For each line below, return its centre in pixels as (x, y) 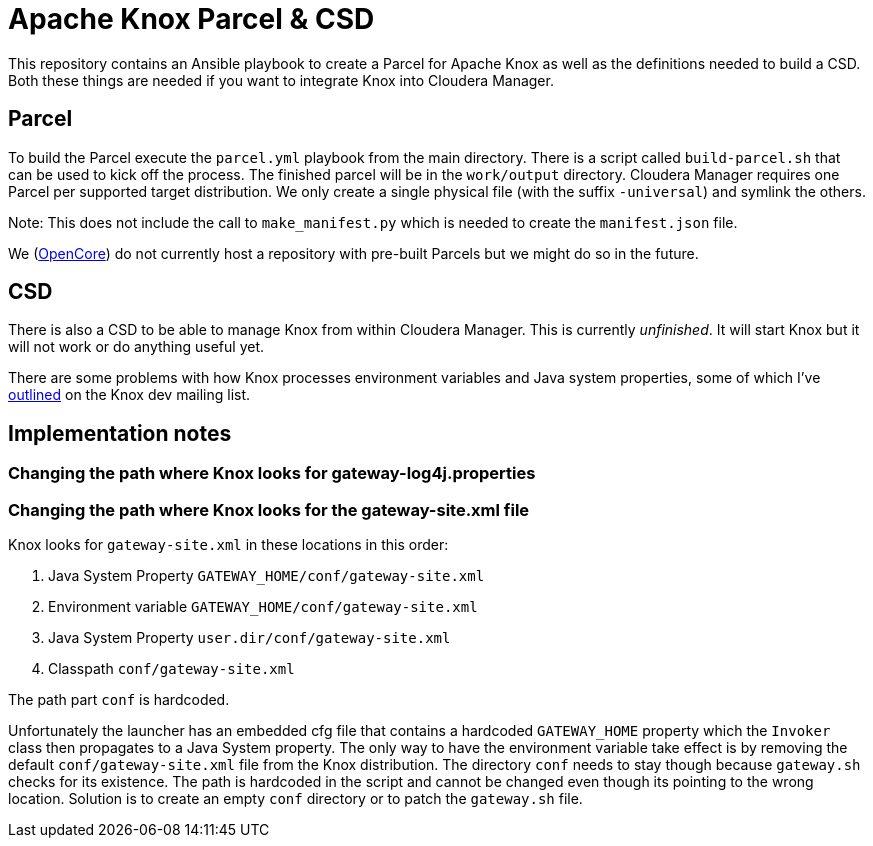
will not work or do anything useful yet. (136, 347)
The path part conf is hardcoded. (119, 700)
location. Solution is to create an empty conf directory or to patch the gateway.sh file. (295, 799)
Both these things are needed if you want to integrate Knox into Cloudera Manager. (281, 80)
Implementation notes (120, 433)
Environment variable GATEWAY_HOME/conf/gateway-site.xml (263, 607)
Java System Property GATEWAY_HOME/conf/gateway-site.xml (266, 576)
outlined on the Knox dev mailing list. (129, 395)
